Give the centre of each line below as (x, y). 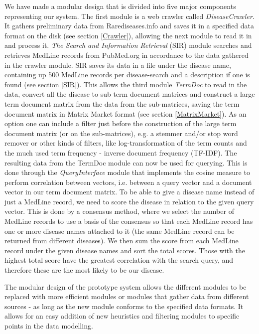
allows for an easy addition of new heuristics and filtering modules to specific (122, 316)
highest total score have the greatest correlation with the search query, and (119, 260)
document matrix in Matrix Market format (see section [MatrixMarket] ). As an (126, 113)
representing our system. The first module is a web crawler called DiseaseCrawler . (129, 16)
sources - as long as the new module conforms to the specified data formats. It (124, 306)
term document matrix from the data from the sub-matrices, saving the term (122, 103)
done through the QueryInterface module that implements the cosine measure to (127, 172)
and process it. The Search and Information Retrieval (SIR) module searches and (128, 45)
